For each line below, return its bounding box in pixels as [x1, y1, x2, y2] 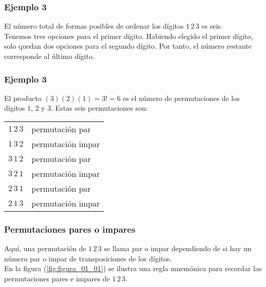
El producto [4, 92, 42, 103]
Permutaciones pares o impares [4, 222, 136, 235]
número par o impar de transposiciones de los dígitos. [4, 253, 172, 263]
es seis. [201, 20, 223, 31]
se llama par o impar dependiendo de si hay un [104, 243, 252, 254]
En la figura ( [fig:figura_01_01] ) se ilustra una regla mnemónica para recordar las [4, 263, 262, 274]
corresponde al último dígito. [4, 51, 95, 61]
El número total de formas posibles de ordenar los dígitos [4, 20, 184, 31]
